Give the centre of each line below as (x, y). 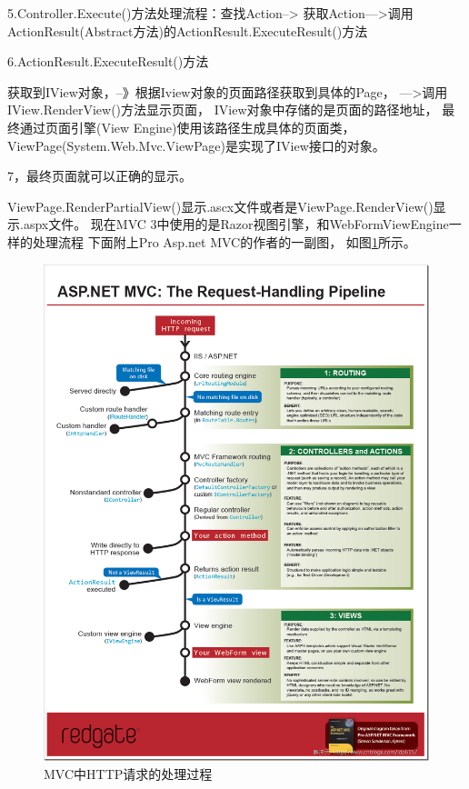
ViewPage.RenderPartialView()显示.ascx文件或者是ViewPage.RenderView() (220, 206)
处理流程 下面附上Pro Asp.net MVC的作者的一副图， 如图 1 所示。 (224, 241)
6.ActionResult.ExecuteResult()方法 (108, 61)
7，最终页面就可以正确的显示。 (100, 176)
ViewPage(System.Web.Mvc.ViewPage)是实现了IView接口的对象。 (196, 145)
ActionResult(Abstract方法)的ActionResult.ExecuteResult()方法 (188, 30)
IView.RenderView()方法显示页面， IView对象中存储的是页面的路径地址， (223, 110)
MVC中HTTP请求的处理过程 (128, 773)
